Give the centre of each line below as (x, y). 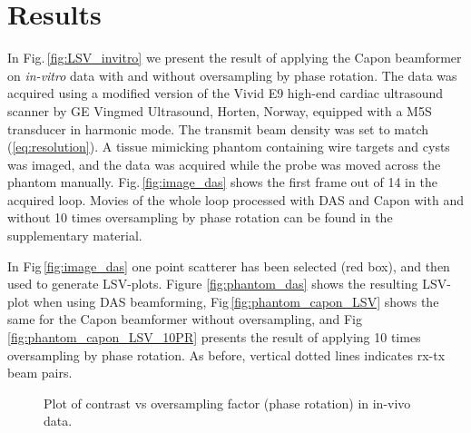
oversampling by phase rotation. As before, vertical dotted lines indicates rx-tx (226, 354)
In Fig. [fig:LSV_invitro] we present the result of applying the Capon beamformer (235, 58)
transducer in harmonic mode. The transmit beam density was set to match (218, 128)
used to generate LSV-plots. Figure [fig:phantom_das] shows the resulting (213, 284)
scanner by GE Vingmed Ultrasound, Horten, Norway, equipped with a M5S (220, 110)
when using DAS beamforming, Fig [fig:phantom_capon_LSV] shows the (236, 301)
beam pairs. (40, 373)
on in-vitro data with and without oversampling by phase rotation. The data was (232, 75)
